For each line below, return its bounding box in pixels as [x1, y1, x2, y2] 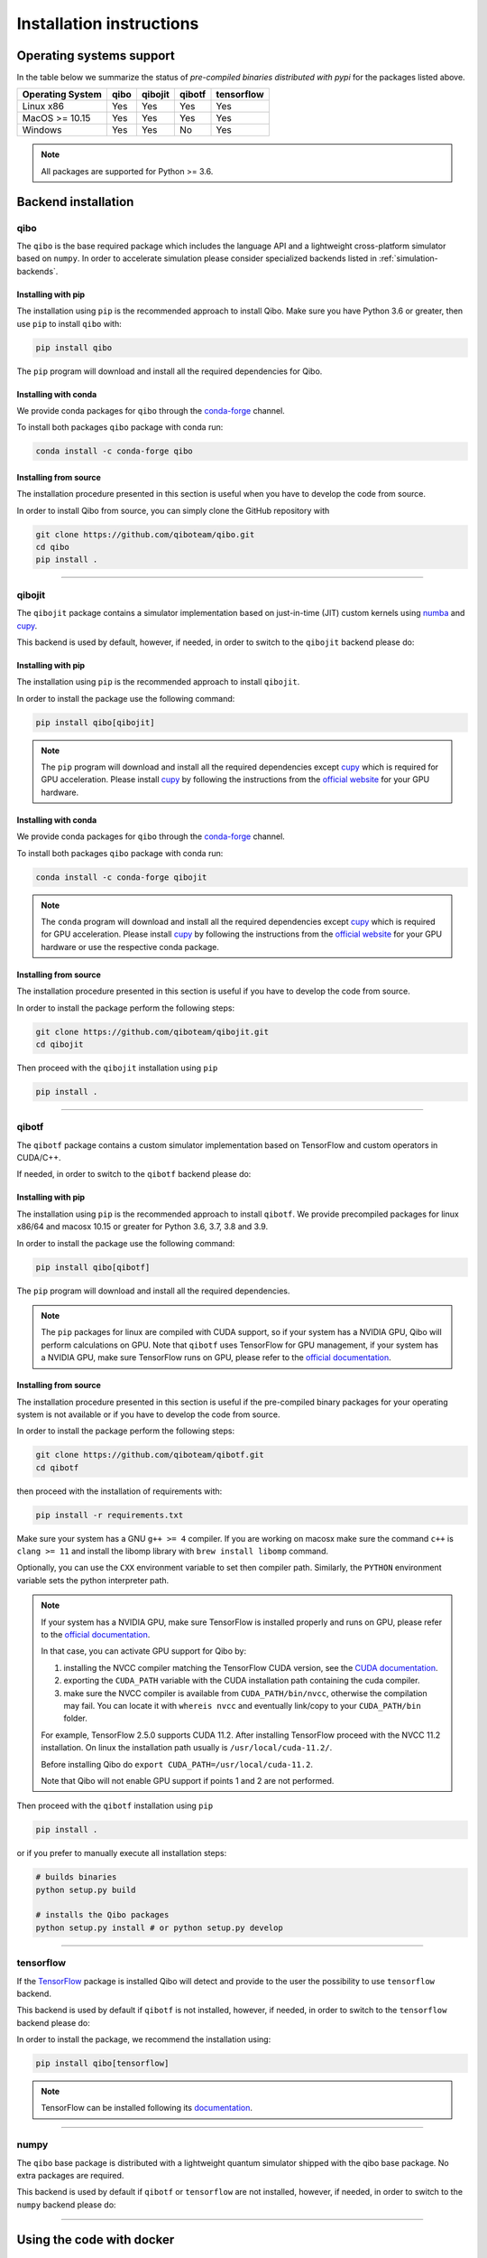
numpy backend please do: [16, 2199, 116, 2210]
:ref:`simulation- [379, 253, 439, 264]
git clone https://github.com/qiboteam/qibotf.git [35, 1450, 265, 1460]
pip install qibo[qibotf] [35, 1262, 151, 1273]
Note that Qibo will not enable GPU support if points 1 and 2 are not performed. [41, 1775, 335, 1786]
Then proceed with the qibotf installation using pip [16, 1800, 214, 1811]
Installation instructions [16, 14, 199, 33]
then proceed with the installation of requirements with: [16, 1486, 223, 1497]
